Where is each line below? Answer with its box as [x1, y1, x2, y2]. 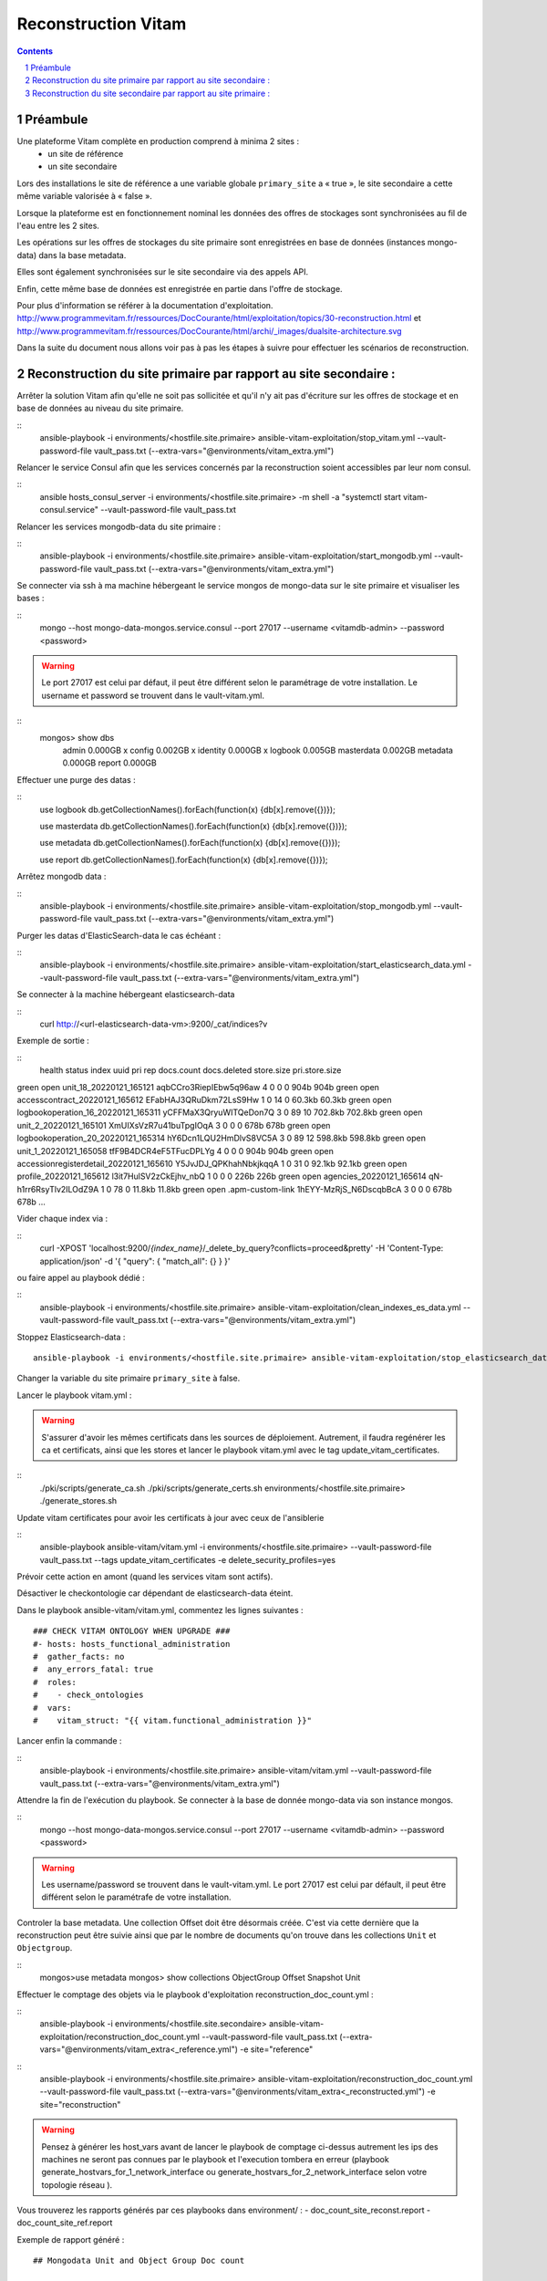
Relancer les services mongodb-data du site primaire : [16, 521, 222, 532]
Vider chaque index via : [16, 1213, 108, 1224]
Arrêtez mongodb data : [16, 871, 107, 882]
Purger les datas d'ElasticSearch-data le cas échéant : [16, 930, 222, 941]
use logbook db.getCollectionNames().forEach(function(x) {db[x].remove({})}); [39, 804, 336, 815]
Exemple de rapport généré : [16, 2234, 125, 2245]
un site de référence [47, 149, 124, 160]
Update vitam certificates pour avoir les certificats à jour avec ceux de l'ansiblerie [16, 1512, 325, 1523]
